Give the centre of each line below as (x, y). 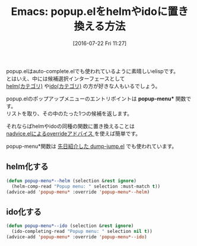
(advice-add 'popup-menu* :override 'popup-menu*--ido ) (77, 237)
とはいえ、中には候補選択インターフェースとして (66, 78)
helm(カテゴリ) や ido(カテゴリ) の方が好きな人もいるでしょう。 (83, 86)
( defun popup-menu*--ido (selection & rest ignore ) (70, 226)
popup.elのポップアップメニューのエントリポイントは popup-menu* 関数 (96, 99)
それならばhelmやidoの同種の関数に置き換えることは (71, 126)
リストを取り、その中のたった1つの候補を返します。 (69, 113)
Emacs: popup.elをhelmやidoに (89, 12)
